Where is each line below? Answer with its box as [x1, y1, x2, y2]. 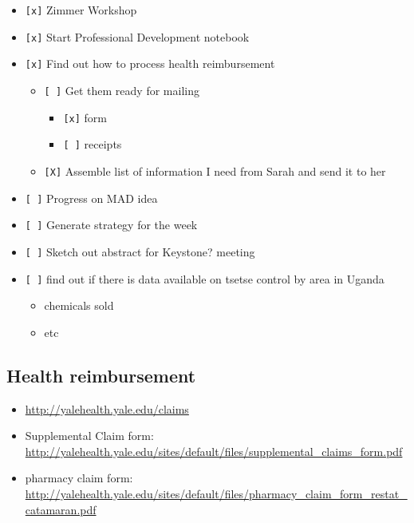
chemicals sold [44, 297, 114, 314]
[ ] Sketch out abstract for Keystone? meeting [25, 243, 255, 260]
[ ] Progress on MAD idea [25, 189, 158, 206]
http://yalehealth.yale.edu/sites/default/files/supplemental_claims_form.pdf [25, 442, 403, 459]
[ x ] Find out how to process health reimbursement [25, 55, 275, 72]
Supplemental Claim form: [25, 427, 154, 444]
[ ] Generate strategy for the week [25, 216, 198, 233]
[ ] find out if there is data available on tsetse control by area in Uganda [25, 270, 384, 287]
